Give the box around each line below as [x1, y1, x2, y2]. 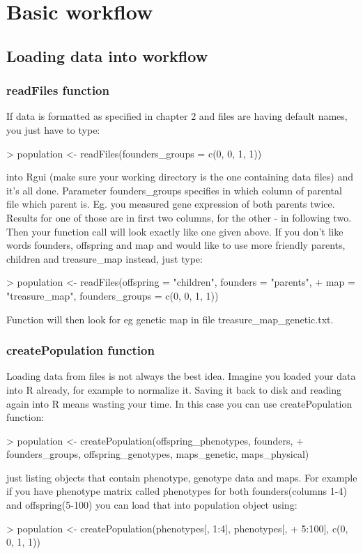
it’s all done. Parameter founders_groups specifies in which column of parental [6, 183, 342, 197]
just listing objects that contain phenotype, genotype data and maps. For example [6, 470, 357, 484]
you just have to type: [6, 122, 100, 137]
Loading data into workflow [6, 45, 208, 66]
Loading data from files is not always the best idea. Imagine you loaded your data [6, 369, 356, 383]
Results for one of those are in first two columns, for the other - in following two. [6, 210, 352, 224]
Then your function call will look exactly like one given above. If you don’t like [6, 224, 343, 238]
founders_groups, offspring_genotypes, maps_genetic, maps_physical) [6, 447, 309, 461]
